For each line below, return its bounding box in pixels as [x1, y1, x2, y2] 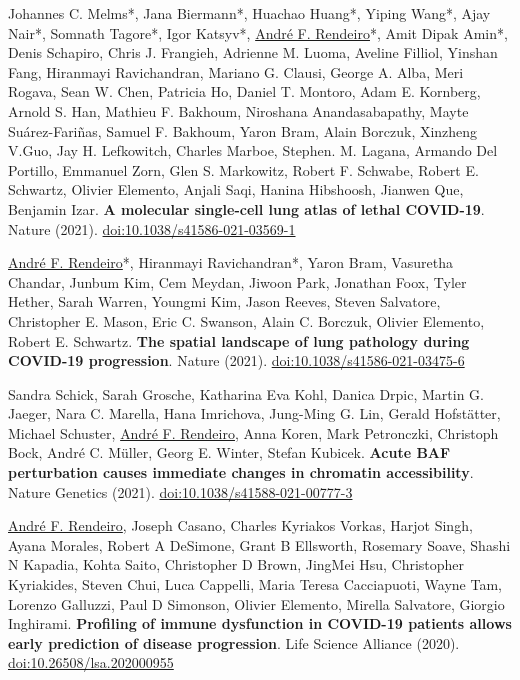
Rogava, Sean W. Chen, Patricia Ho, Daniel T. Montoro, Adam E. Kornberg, [8, 81, 481, 102]
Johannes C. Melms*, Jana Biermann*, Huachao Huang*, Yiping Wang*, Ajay [8, 3, 491, 23]
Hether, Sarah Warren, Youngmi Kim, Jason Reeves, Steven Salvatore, [8, 291, 441, 312]
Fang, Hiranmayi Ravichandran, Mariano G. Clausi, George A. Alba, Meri [8, 61, 464, 82]
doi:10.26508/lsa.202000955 [8, 652, 174, 673]
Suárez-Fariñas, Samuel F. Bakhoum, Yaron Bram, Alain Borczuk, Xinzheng [8, 120, 478, 141]
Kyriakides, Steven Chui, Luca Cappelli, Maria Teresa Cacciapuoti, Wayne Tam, [8, 574, 502, 595]
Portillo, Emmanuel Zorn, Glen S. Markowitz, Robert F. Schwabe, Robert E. [8, 159, 479, 180]
